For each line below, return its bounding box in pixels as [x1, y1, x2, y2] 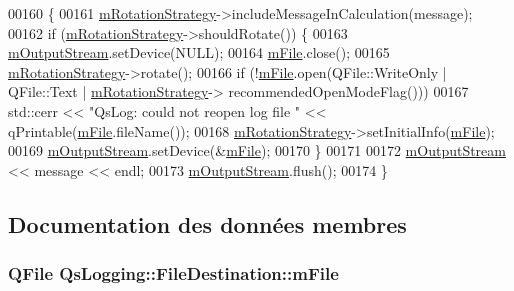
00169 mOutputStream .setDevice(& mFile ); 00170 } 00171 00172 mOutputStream [8, 140, 506, 161]
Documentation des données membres [8, 208, 407, 239]
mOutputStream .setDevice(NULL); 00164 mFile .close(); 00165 [8, 42, 390, 63]
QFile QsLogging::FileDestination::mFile [8, 261, 339, 286]
